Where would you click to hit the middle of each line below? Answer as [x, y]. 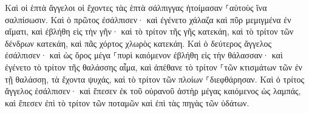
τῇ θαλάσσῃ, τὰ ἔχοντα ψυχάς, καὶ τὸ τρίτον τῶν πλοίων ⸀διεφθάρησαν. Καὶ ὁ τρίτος [155, 79]
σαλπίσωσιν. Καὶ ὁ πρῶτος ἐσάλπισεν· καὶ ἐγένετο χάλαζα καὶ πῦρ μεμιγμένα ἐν [148, 19]
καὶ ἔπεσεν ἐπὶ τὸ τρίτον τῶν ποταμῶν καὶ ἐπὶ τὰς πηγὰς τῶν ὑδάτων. [127, 102]
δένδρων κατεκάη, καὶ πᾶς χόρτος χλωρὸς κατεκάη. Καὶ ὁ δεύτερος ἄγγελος [138, 43]
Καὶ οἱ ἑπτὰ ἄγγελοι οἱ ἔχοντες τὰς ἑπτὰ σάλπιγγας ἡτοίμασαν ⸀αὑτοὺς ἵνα [136, 7]
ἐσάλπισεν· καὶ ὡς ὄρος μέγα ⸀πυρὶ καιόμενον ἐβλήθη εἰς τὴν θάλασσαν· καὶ [144, 55]
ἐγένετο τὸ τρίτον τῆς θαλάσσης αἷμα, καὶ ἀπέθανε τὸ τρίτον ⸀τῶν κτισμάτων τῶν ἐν [154, 67]
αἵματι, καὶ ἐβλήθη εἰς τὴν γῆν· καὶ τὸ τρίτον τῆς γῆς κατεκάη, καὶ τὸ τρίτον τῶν [149, 31]
